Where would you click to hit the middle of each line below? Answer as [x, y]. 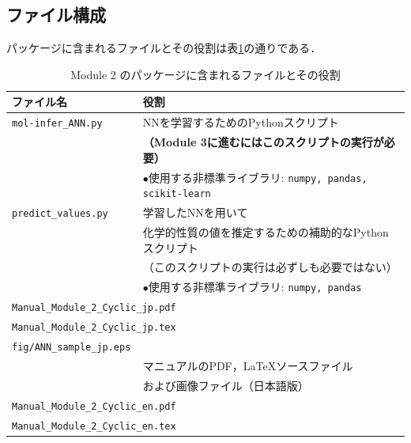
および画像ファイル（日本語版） [226, 385]
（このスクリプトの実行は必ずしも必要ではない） [270, 267]
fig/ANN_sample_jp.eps [72, 348]
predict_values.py [60, 214]
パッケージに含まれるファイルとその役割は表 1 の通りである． [164, 48]
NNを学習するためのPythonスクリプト [241, 122]
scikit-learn [177, 194]
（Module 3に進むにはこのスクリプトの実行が [263, 142]
